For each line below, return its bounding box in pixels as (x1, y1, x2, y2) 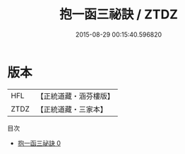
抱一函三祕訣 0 (17, 138, 61, 147)
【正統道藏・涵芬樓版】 (36, 91, 115, 101)
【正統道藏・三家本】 (36, 104, 108, 114)
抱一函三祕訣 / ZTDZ (59, 6, 179, 23)
